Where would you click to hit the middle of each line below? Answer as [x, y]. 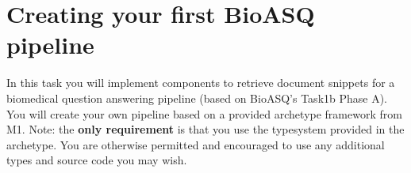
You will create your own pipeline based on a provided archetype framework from [204, 113]
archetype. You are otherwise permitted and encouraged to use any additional [196, 144]
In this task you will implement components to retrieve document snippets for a [201, 83]
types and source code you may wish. [97, 160]
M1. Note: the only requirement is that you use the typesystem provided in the [205, 129]
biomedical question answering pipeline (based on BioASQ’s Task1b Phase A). [197, 98]
